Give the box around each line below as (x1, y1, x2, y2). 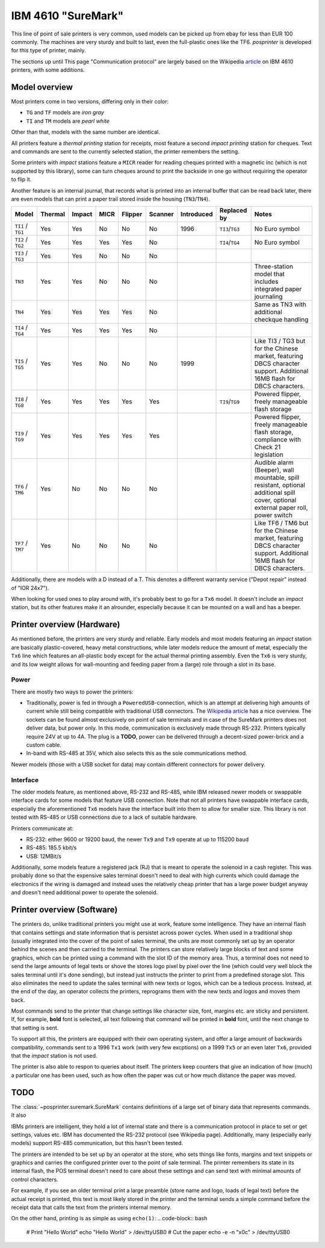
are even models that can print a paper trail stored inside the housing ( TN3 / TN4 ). (11, 195, 210, 202)
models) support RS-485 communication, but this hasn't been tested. (11, 1140, 184, 1147)
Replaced (220, 206, 247, 215)
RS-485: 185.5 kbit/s (26, 844, 77, 851)
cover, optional (254, 496, 297, 504)
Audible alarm (254, 458, 294, 467)
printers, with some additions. (11, 66, 85, 73)
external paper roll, (254, 503, 308, 512)
